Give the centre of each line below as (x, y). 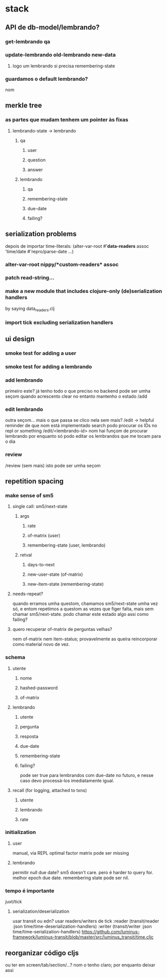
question (37, 160)
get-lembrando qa (28, 42)
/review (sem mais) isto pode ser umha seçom (53, 465)
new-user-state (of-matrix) (55, 574)
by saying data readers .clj (30, 309)
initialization (21, 832)
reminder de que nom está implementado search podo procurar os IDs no (81, 426)
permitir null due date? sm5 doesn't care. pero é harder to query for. (83, 872)
